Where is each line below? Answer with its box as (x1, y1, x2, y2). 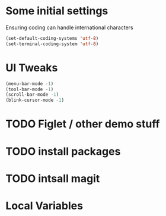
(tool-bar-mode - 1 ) (5, 86, 54, 92)
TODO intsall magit (5, 171, 100, 185)
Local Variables (5, 199, 84, 212)
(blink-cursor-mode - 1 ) (5, 97, 65, 104)
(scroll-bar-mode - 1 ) (5, 92, 59, 98)
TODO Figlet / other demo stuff (5, 117, 160, 131)
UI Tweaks (5, 61, 58, 74)
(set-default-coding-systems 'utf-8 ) (5, 35, 99, 41)
